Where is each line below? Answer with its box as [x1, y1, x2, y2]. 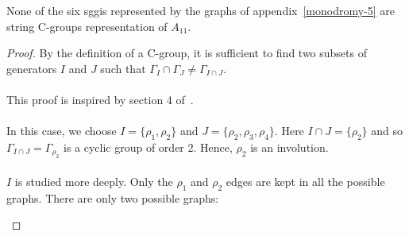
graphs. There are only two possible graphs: [6, 189, 219, 206]
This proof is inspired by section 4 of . [6, 91, 194, 107]
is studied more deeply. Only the [14, 172, 173, 189]
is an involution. [250, 138, 329, 155]
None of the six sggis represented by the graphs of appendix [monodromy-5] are [6, 2, 395, 18]
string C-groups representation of [6, 17, 168, 34]
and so [371, 122, 403, 139]
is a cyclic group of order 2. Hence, [63, 138, 233, 155]
